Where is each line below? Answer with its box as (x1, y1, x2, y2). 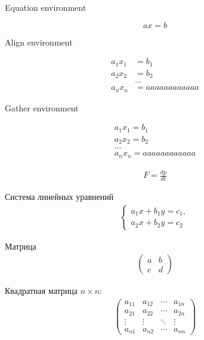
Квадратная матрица (5, 284, 78, 297)
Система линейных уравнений (5, 190, 114, 202)
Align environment (5, 35, 73, 48)
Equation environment (5, 1, 86, 13)
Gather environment (5, 101, 79, 114)
